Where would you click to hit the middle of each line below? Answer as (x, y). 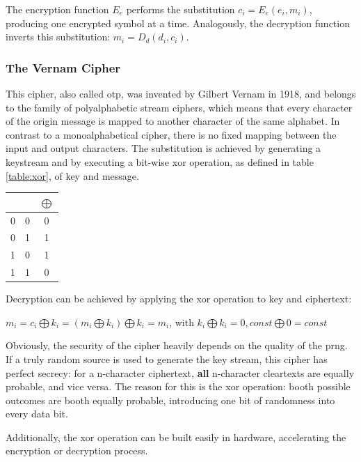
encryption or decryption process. (77, 451)
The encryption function (57, 9)
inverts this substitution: (58, 37)
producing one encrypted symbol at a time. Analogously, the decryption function (178, 23)
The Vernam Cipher (63, 67)
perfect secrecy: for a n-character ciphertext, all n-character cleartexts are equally (180, 372)
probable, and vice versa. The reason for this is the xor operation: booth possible (178, 386)
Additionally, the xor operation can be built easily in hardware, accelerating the (176, 437)
